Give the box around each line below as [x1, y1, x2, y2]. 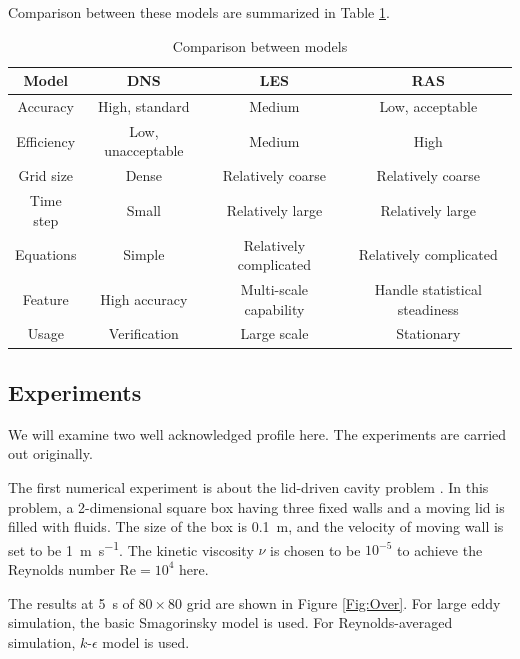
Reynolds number [8, 558, 115, 579]
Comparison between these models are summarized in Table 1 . [8, 2, 390, 22]
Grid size [18, 165, 74, 186]
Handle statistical [374, 279, 482, 300]
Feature [22, 288, 69, 309]
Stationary [396, 323, 461, 344]
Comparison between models [172, 35, 348, 56]
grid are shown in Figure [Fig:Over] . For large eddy [186, 592, 501, 613]
